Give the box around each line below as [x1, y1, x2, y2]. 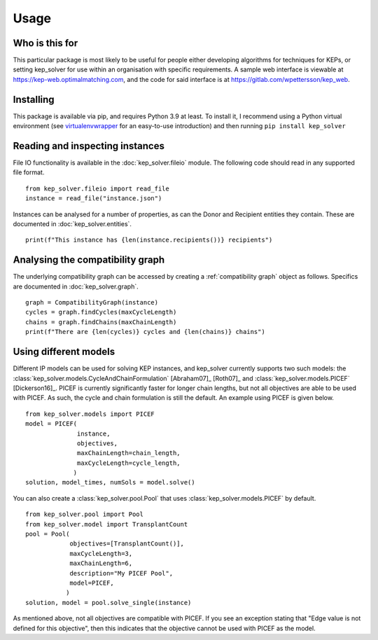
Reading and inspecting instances [13, 140, 164, 152]
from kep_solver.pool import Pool [25, 510, 143, 518]
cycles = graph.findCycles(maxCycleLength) [25, 308, 177, 316]
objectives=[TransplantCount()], [69, 540, 185, 548]
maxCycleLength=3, [69, 550, 133, 557]
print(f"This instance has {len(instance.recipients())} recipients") [25, 236, 273, 244]
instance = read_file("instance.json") [25, 195, 162, 202]
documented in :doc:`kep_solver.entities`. [13, 220, 132, 228]
